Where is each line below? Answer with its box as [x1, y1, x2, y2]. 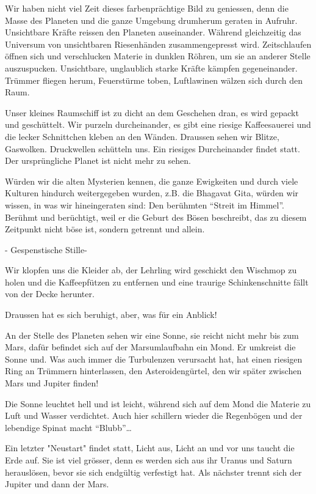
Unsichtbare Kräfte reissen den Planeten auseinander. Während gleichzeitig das [5, 26, 301, 39]
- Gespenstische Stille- [5, 243, 87, 256]
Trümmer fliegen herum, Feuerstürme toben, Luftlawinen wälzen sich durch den [5, 73, 303, 86]
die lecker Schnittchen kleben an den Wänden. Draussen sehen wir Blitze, [5, 130, 279, 142]
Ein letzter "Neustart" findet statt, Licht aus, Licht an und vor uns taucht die [5, 441, 295, 454]
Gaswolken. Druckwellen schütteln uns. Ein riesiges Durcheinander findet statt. [5, 142, 300, 155]
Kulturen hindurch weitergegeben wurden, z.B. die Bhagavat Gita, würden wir [5, 186, 299, 199]
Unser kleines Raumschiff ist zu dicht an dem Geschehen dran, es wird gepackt [5, 106, 299, 119]
